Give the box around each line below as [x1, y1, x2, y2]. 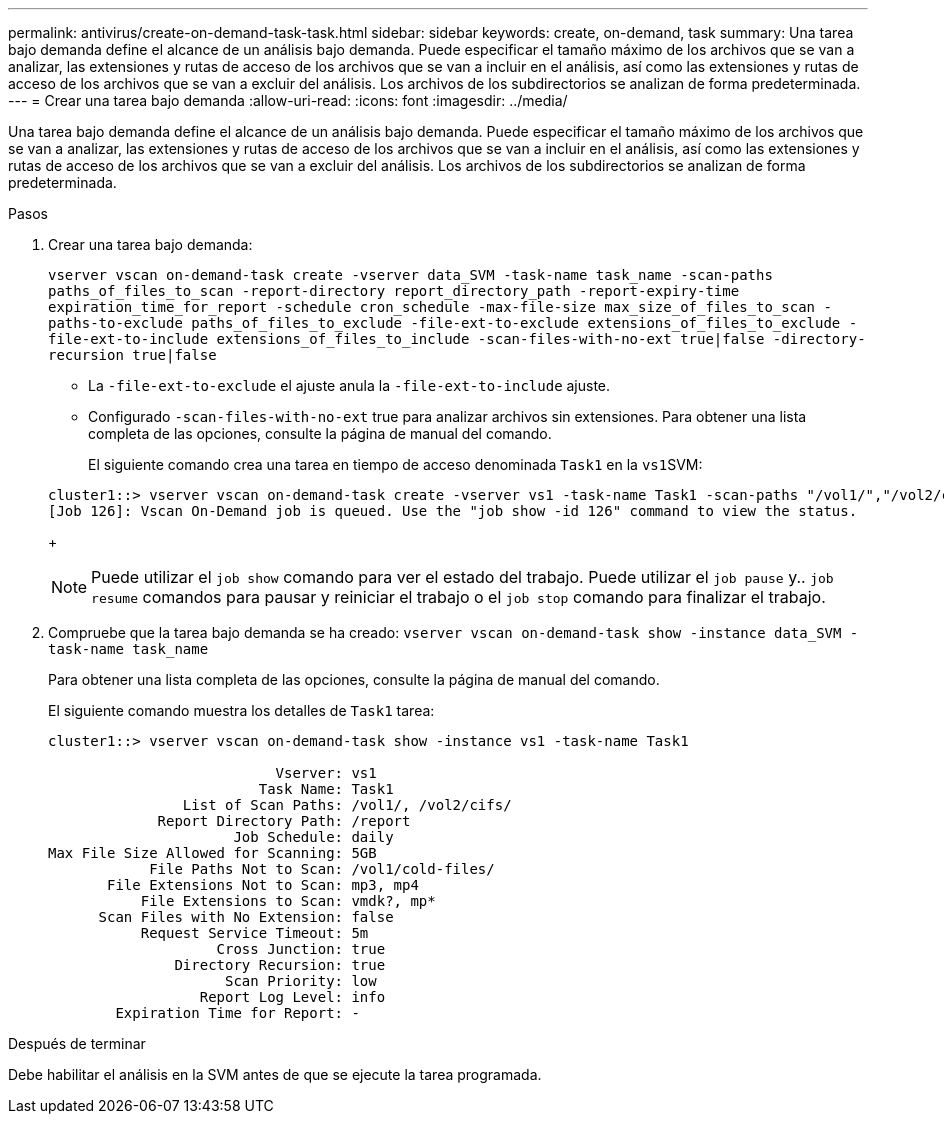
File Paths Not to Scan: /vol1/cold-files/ [149, 861, 495, 877]
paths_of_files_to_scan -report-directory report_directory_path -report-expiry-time [48, 283, 740, 299]
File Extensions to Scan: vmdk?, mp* [140, 893, 436, 909]
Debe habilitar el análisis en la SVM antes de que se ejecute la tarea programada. [8, 1066, 542, 1083]
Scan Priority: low [225, 973, 377, 989]
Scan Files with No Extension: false [98, 909, 394, 925]
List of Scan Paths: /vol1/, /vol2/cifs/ [182, 797, 512, 813]
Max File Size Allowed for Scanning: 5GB [48, 845, 377, 861]
